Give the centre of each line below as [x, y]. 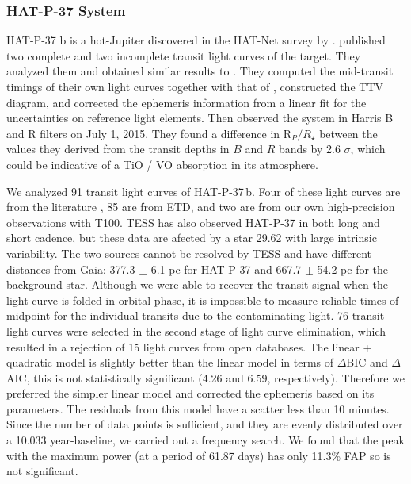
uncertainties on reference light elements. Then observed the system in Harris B [200, 118]
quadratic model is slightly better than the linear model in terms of [170, 362]
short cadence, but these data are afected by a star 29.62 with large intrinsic [192, 238]
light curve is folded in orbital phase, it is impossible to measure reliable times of [203, 300]
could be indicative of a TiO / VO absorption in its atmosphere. [162, 164]
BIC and [367, 362]
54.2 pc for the [353, 269]
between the [348, 133]
